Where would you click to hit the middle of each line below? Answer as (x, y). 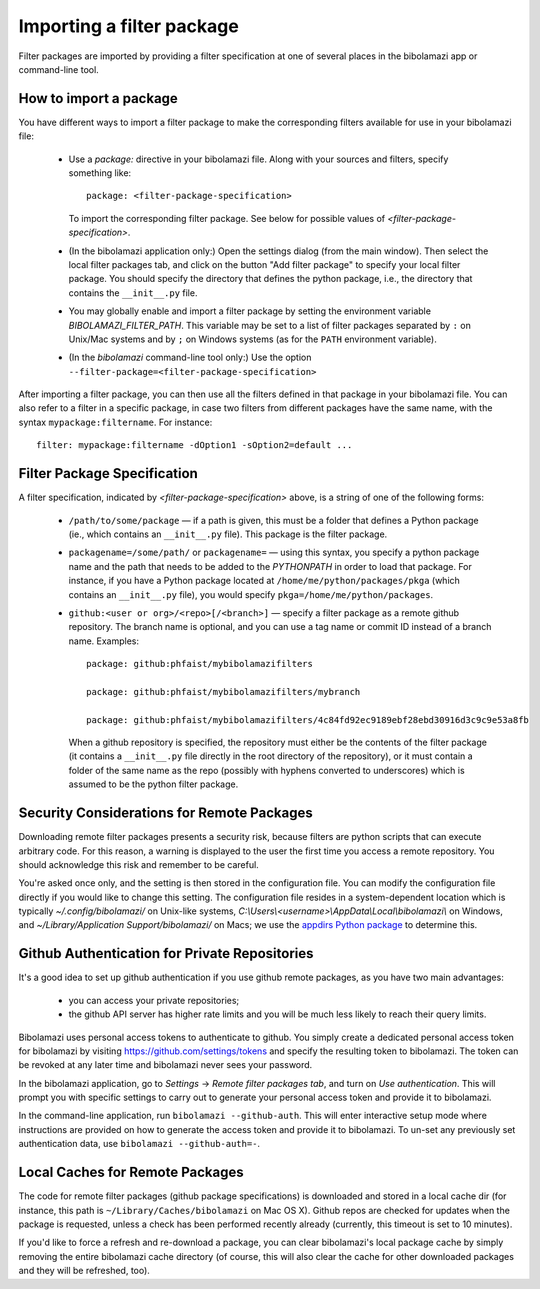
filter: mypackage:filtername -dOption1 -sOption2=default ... (194, 445)
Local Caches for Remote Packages (131, 1172)
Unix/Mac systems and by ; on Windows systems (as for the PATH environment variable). (252, 339)
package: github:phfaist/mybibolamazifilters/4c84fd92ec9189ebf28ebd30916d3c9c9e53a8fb (308, 719)
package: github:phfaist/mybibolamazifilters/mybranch (223, 691)
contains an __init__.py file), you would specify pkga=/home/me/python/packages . (251, 594)
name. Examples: (104, 641)
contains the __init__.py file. (133, 292)
